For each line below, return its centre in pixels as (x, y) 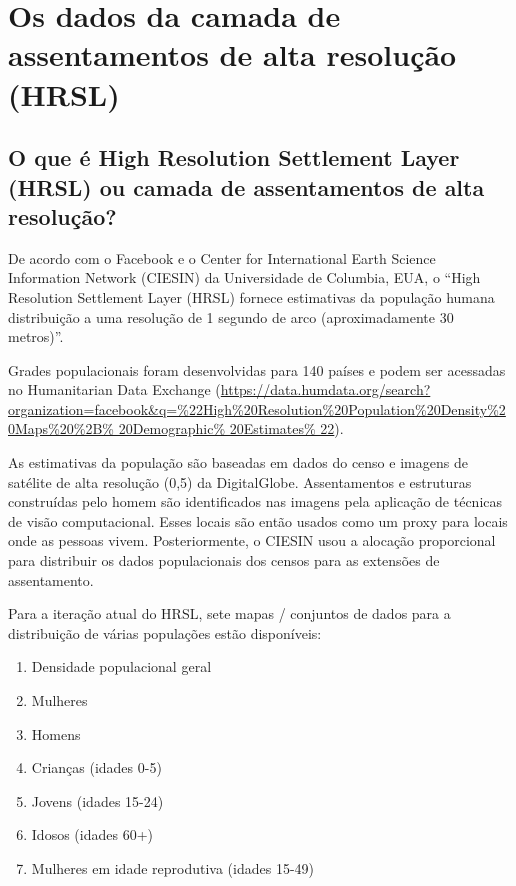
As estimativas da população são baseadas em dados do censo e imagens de (238, 462)
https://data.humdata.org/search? (325, 389)
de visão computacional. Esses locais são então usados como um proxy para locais (258, 520)
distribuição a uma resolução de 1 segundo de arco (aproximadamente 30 (231, 316)
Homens (56, 733)
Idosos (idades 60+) (92, 834)
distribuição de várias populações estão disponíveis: (165, 632)
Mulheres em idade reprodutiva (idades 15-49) (173, 867)
